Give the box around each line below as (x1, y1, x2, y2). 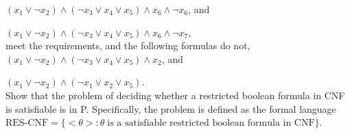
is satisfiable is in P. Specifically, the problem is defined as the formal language (5, 101, 336, 116)
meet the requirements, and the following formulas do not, (5, 38, 250, 53)
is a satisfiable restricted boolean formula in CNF (107, 118, 315, 129)
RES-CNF (5, 118, 49, 129)
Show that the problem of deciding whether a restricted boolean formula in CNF (5, 88, 345, 102)
